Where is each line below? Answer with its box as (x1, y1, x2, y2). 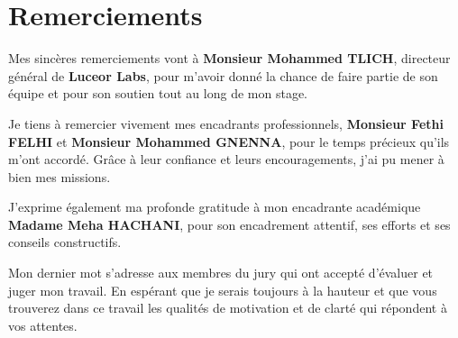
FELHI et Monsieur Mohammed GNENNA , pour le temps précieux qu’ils (8, 132, 450, 151)
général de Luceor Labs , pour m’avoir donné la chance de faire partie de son (8, 66, 438, 85)
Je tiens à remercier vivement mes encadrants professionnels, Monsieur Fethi (8, 114, 444, 132)
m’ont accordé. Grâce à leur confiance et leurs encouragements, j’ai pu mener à (8, 150, 444, 169)
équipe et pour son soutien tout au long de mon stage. (8, 84, 307, 103)
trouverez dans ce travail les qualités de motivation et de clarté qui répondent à (8, 298, 447, 317)
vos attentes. (8, 315, 78, 334)
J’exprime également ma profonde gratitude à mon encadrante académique (8, 197, 421, 216)
